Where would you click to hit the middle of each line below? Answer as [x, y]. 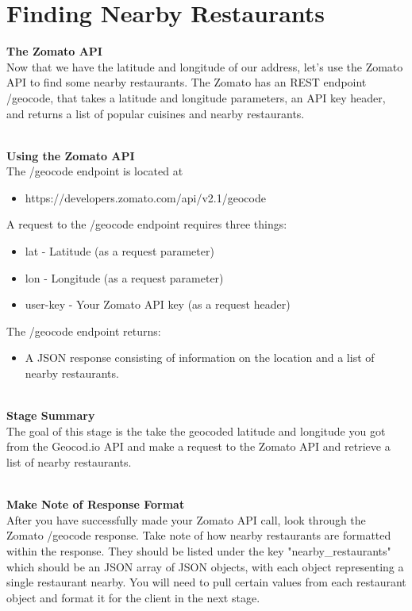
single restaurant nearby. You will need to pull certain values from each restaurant [206, 582]
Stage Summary [51, 415]
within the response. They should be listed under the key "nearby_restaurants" [199, 550]
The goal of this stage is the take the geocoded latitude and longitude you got [196, 430]
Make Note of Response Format [96, 504]
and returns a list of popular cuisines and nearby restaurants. [156, 113]
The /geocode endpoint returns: [84, 330]
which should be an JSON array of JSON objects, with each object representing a [205, 566]
